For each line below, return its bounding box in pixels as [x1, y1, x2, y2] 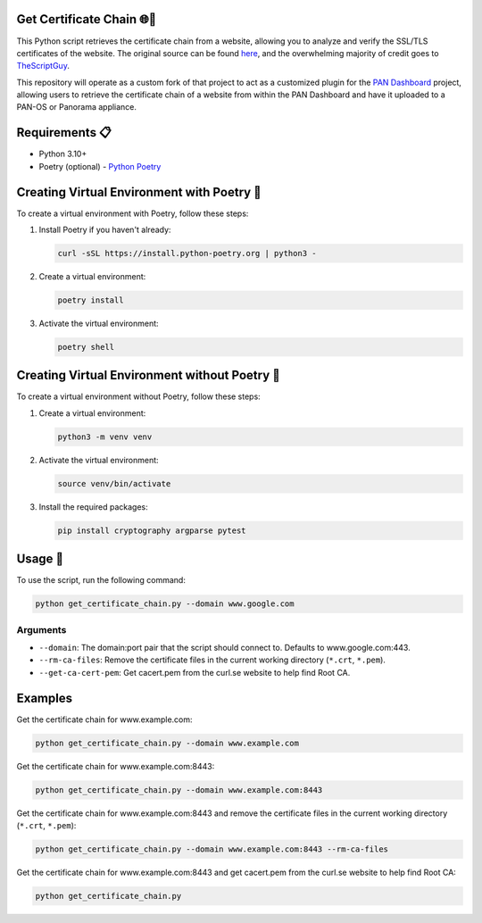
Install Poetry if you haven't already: [38, 224, 171, 236]
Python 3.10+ [38, 148, 87, 160]
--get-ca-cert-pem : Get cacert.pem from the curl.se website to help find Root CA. [38, 667, 351, 678]
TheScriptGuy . [16, 61, 71, 71]
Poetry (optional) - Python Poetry [38, 161, 162, 171]
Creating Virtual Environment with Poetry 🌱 [16, 184, 262, 200]
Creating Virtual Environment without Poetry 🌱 [16, 368, 281, 383]
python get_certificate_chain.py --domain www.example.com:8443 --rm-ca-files [35, 844, 388, 854]
